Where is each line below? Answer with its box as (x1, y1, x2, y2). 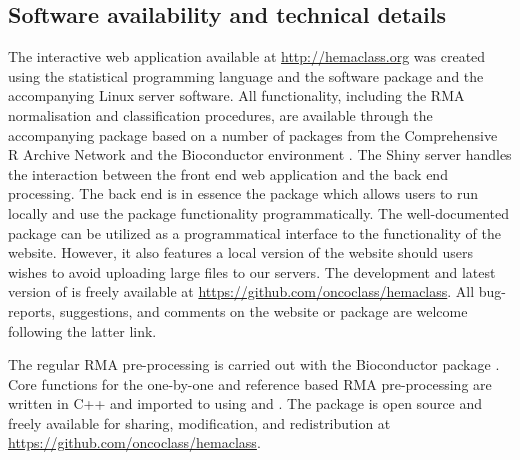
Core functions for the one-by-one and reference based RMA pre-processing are (8, 373, 492, 394)
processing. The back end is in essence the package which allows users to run (8, 183, 479, 204)
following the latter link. (8, 320, 157, 341)
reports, (8, 300, 56, 321)
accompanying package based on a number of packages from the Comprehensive (8, 124, 498, 145)
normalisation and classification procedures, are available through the (8, 104, 433, 125)
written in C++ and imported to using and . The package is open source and (8, 393, 483, 414)
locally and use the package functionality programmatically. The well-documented (8, 202, 510, 223)
